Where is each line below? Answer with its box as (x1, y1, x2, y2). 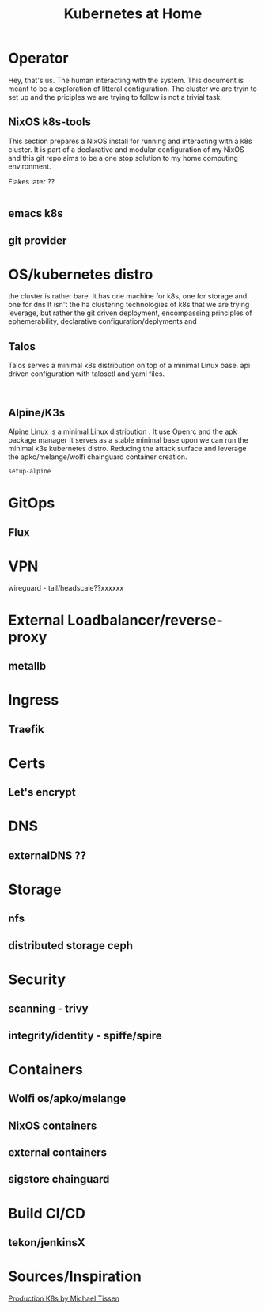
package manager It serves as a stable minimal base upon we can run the (8, 435, 249, 445)
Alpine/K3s (8, 405, 66, 420)
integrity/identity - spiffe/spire (8, 1028, 162, 1042)
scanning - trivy (8, 1002, 89, 1016)
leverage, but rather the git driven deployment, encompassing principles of (8, 308, 253, 317)
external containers (8, 1146, 108, 1160)
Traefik (8, 722, 45, 736)
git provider (8, 234, 67, 247)
